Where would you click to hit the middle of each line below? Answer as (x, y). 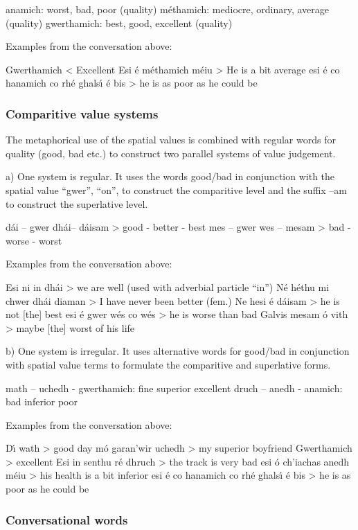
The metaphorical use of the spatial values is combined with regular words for (171, 140)
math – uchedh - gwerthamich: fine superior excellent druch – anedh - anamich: (174, 388)
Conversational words (67, 519)
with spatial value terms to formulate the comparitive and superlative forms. (168, 364)
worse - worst (34, 240)
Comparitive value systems (82, 113)
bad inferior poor (42, 401)
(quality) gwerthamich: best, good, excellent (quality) (119, 23)
